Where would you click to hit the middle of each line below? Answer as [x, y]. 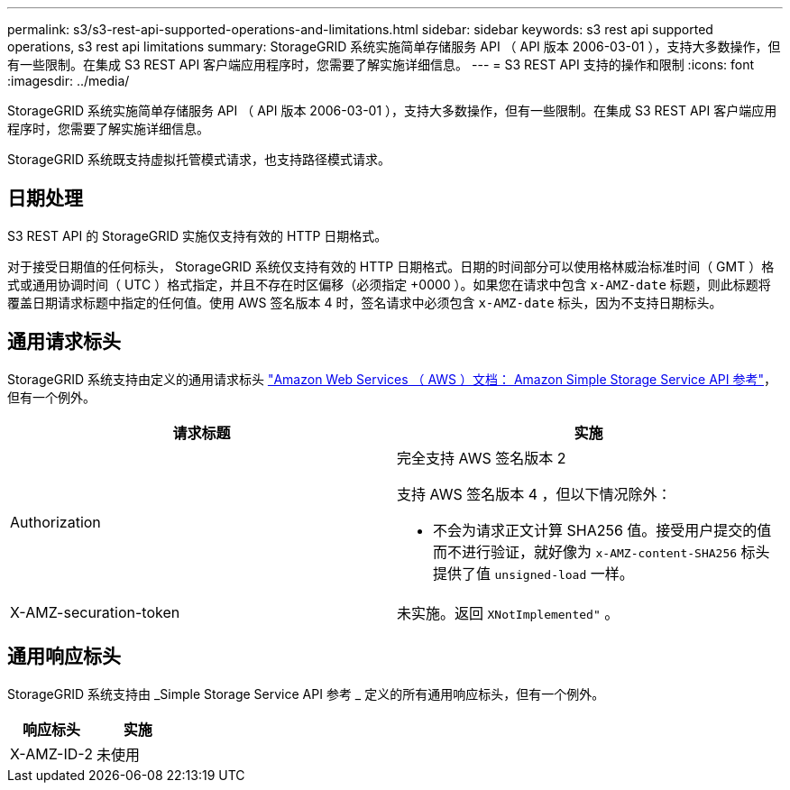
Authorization [55, 522]
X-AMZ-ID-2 [51, 753]
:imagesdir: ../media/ [69, 81]
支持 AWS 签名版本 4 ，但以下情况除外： [534, 494]
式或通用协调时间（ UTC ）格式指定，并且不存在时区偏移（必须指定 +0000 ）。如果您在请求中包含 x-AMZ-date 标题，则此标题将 [389, 284]
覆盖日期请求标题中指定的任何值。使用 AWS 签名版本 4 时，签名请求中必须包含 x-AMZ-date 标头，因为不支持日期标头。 [365, 302]
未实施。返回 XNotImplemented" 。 [508, 613]
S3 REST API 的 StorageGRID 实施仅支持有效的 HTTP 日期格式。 [197, 235]
